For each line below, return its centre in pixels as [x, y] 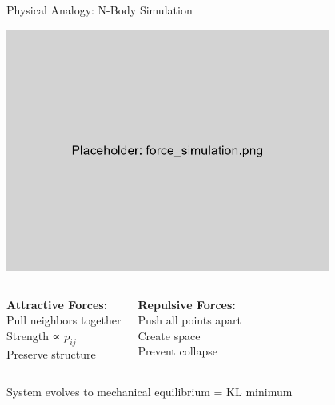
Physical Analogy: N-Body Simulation [100, 10]
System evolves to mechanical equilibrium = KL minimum [150, 392]
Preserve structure [51, 353]
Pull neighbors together [64, 320]
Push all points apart [190, 320]
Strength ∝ [34, 335]
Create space [169, 335]
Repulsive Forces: [187, 304]
